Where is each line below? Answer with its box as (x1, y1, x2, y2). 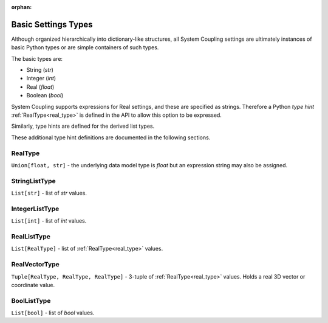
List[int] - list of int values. (11, 217, 87, 224)
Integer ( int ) (26, 75, 56, 82)
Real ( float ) (26, 83, 55, 91)
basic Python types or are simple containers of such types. (11, 44, 159, 51)
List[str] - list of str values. (11, 189, 87, 197)
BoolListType (11, 296, 51, 305)
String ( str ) (26, 66, 54, 74)
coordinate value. (11, 281, 55, 288)
